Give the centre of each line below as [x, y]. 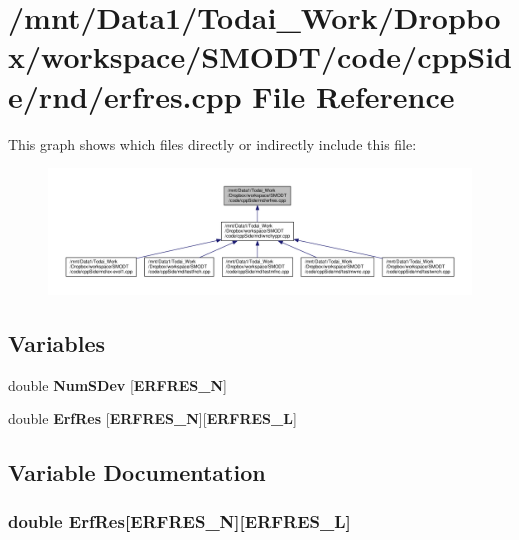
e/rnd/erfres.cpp [125, 95]
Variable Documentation [137, 472]
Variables [57, 342]
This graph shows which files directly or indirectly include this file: [212, 143]
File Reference [353, 95]
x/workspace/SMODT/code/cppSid [260, 56]
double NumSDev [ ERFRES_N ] [117, 384]
